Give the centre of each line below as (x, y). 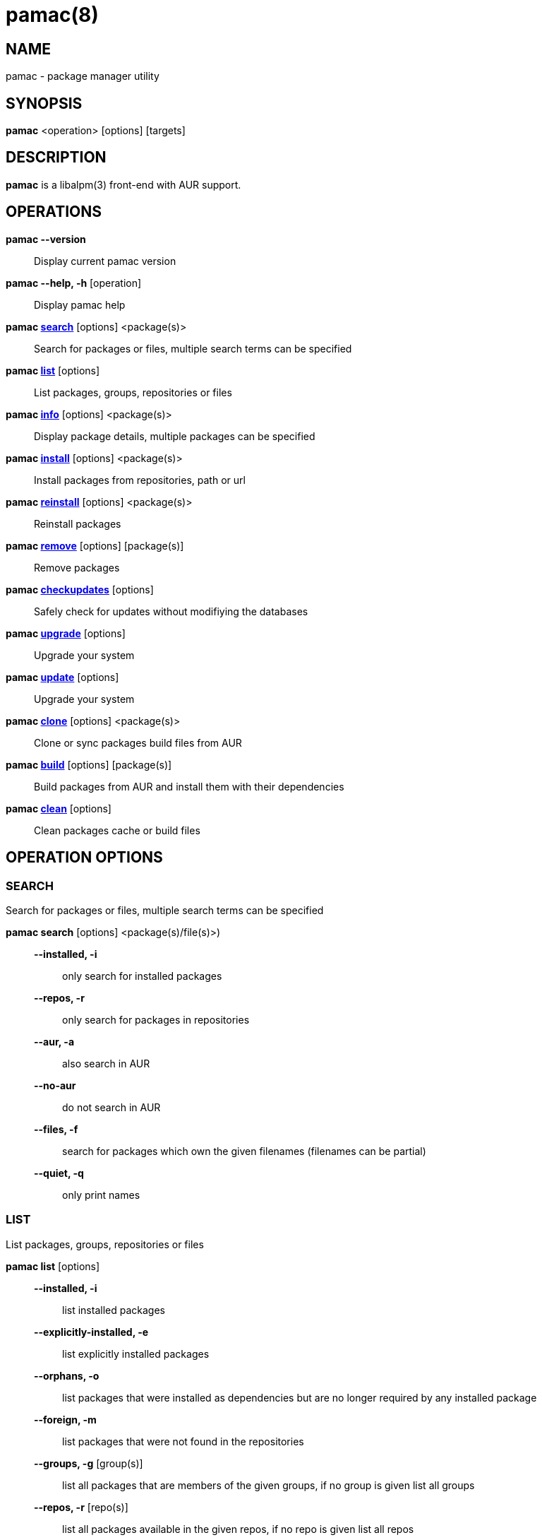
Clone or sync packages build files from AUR (138, 742)
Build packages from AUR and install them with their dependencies (189, 786)
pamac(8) (52, 15)
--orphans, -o (67, 1375)
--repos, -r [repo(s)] (81, 1507)
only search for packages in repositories (156, 1019)
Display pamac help (80, 304)
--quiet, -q (59, 1173)
